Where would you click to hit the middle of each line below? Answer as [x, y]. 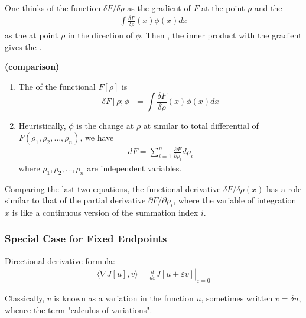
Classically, [25, 298]
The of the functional [57, 86]
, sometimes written [237, 298]
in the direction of [100, 35]
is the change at [105, 126]
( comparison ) [32, 66]
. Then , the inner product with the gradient [221, 35]
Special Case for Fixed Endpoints [86, 238]
